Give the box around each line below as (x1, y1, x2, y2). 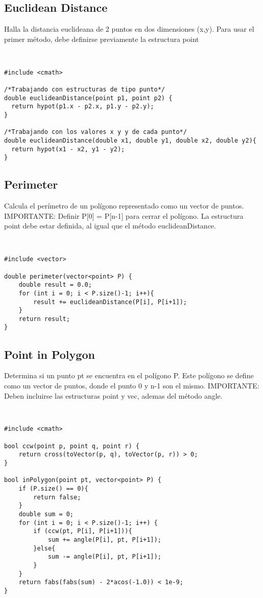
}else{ (33, 544, 56, 552)
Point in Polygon (4, 346, 95, 362)
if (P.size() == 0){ (18, 485, 88, 493)
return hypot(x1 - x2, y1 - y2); (11, 145, 125, 153)
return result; (18, 315, 70, 323)
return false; (33, 493, 81, 501)
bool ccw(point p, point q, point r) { (4, 442, 139, 450)
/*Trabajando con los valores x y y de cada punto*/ (4, 128, 187, 136)
